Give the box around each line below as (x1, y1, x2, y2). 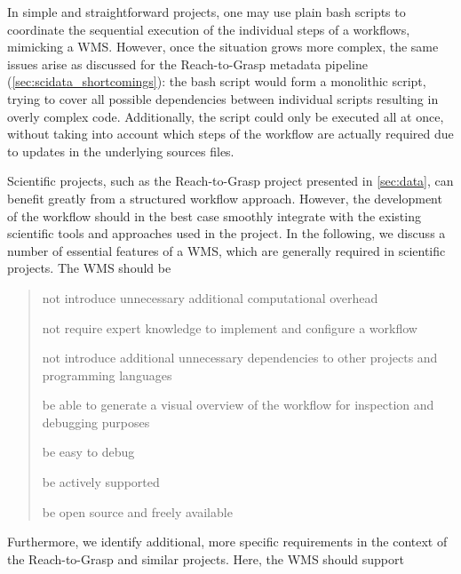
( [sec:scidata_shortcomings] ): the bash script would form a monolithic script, (7, 72, 426, 91)
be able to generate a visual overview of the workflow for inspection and (42, 395, 434, 414)
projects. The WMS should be (7, 259, 171, 277)
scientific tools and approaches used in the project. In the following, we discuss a (7, 224, 446, 243)
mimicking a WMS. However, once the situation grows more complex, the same (7, 37, 439, 56)
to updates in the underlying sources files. (7, 141, 234, 160)
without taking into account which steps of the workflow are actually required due (7, 124, 454, 143)
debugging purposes (42, 412, 150, 431)
